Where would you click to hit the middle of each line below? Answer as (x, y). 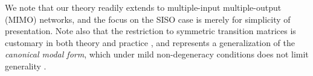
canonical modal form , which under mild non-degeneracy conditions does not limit (157, 54)
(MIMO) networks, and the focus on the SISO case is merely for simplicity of (148, 19)
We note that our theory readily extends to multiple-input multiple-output (143, 7)
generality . (26, 66)
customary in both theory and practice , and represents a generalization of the (150, 42)
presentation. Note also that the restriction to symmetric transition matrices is (150, 31)
